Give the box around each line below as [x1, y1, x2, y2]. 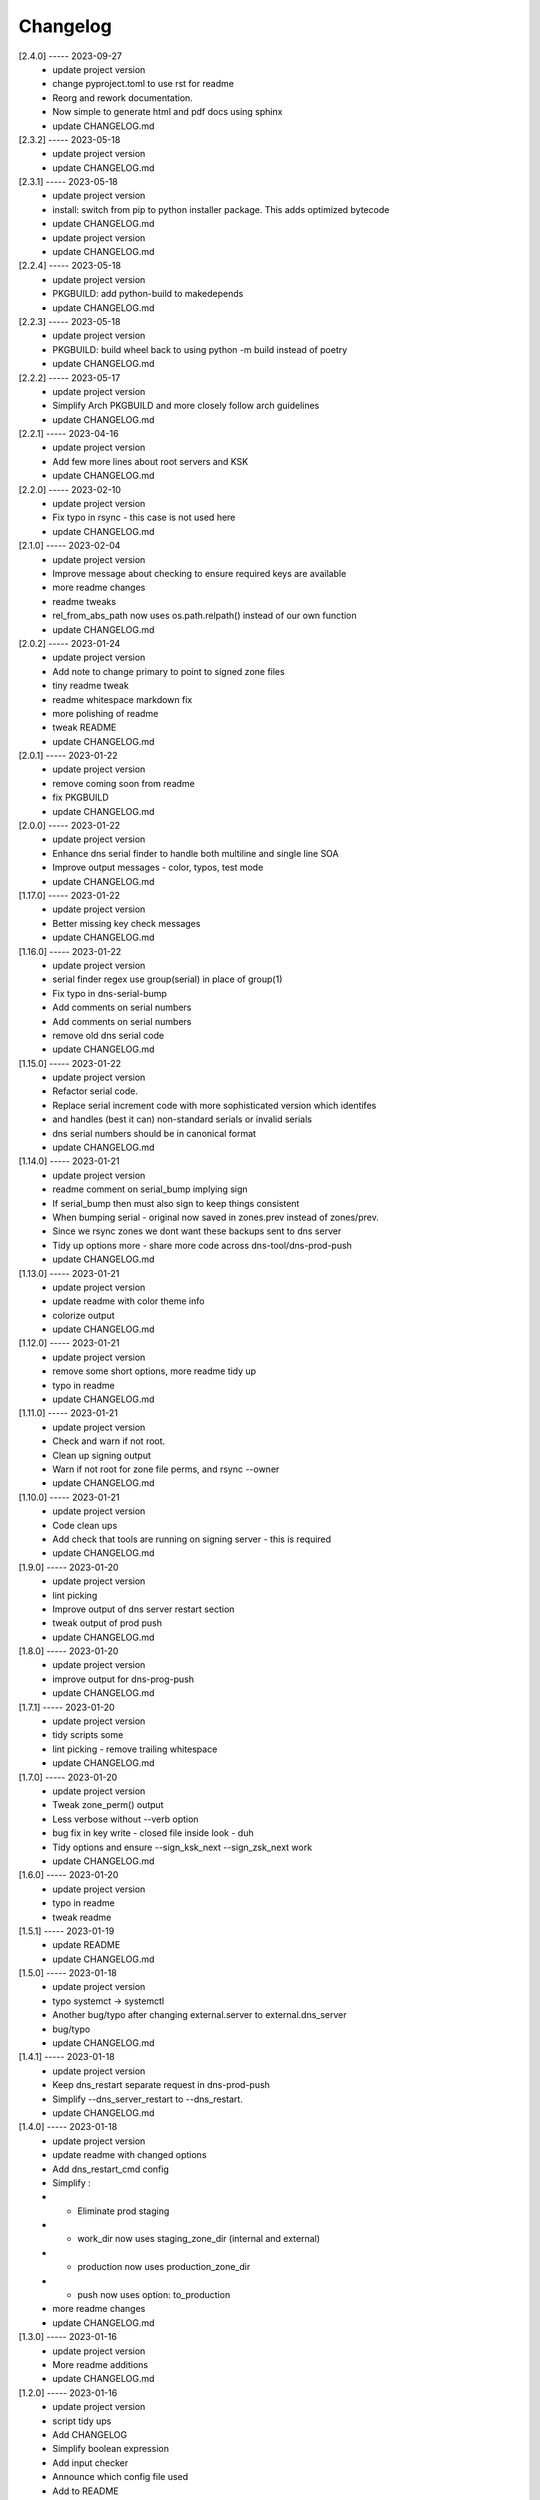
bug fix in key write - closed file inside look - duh [52, 1827, 254, 1839]
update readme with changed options [52, 2149, 207, 2161]
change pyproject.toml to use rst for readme [52, 78, 235, 90]
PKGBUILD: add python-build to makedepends [52, 288, 244, 300]
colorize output [52, 1309, 115, 1321]
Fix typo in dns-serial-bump [52, 987, 167, 999]
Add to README [52, 2485, 119, 2497]
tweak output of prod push [52, 1617, 162, 1629]
